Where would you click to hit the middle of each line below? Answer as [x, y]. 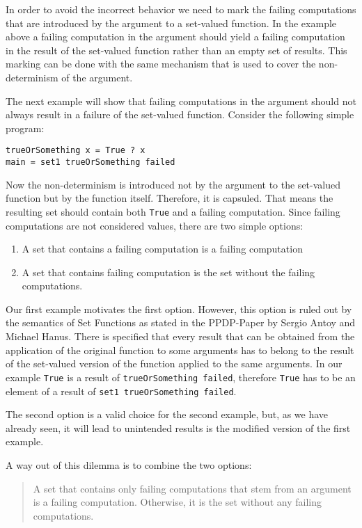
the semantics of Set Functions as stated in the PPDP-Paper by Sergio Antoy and [181, 322]
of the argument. [97, 77]
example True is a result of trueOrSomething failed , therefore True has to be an [181, 377]
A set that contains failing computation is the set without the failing [168, 272]
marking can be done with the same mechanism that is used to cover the [161, 64]
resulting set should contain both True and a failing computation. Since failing [173, 211]
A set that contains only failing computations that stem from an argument [192, 488]
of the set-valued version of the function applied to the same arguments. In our [174, 363]
